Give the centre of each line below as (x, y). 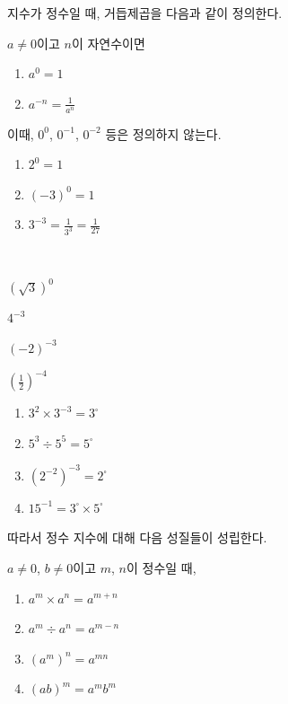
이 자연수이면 (108, 43)
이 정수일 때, (161, 567)
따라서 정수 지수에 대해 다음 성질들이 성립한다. (137, 537)
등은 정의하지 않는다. (163, 133)
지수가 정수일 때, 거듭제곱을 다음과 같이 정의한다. (145, 13)
